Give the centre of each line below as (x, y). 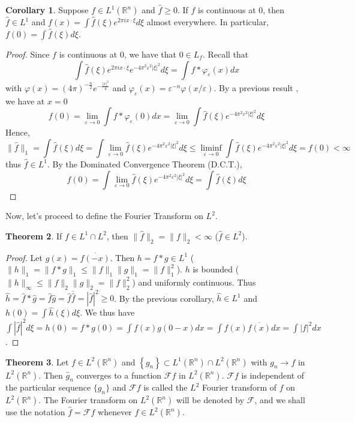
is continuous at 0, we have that (118, 54)
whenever (115, 412)
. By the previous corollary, (164, 298)
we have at (25, 100)
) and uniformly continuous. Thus (194, 282)
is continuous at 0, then (241, 10)
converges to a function (119, 375)
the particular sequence (48, 387)
